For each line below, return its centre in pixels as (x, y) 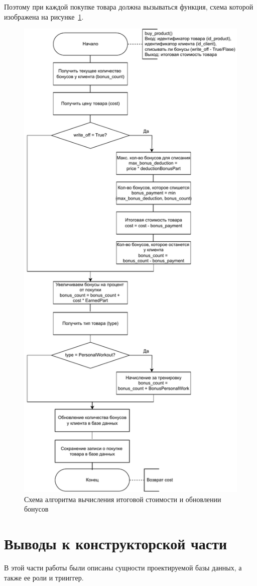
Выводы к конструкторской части (116, 543)
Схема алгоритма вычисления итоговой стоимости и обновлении (123, 499)
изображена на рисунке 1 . (44, 16)
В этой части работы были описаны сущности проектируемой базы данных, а (123, 567)
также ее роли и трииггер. (44, 577)
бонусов (36, 509)
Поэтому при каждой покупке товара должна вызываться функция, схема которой (129, 7)
